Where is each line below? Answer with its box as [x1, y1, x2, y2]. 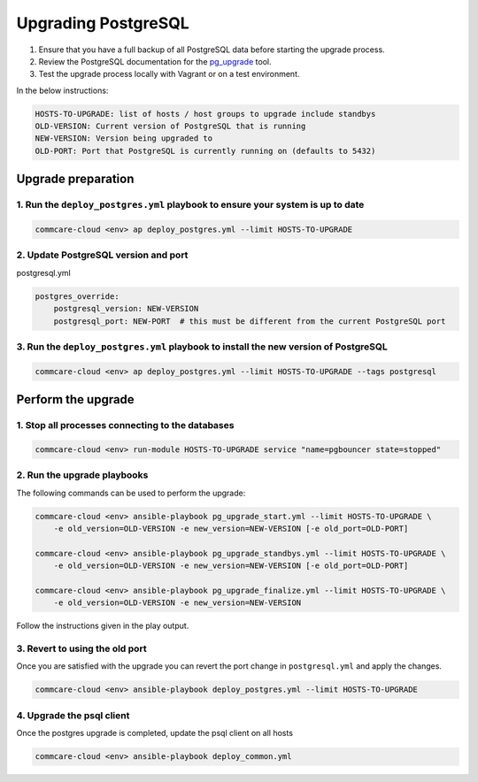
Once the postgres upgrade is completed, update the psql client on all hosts [16, 728, 294, 739]
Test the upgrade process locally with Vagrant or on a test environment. [38, 69, 300, 80]
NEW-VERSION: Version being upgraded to [35, 134, 212, 143]
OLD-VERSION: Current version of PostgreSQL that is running [35, 121, 306, 132]
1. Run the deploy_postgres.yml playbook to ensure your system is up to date [16, 199, 365, 211]
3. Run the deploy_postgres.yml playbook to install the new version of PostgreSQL [16, 341, 389, 353]
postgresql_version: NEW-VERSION [53, 303, 199, 314]
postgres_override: [35, 291, 119, 301]
